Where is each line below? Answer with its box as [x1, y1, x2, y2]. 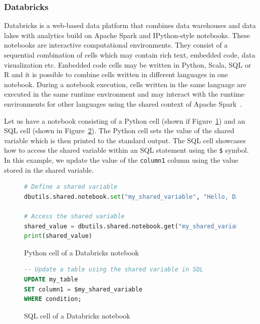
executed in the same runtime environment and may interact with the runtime [4, 89, 244, 99]
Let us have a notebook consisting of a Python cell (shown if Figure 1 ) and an [4, 115, 245, 126]
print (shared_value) [24, 232, 93, 240]
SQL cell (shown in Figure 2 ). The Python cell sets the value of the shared [4, 125, 234, 136]
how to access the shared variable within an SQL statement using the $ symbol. [4, 145, 249, 155]
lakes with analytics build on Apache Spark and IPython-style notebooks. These [4, 30, 250, 40]
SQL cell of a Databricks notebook [24, 310, 130, 320]
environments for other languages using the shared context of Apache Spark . [4, 98, 242, 109]
